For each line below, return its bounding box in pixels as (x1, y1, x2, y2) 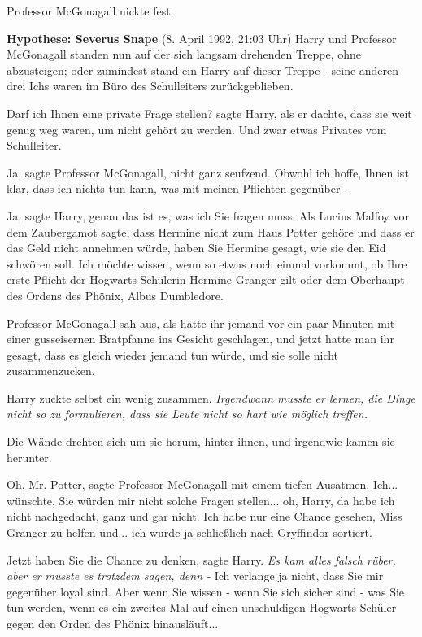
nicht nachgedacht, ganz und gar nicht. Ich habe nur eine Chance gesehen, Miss (7, 508, 402, 525)
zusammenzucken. (7, 362, 95, 379)
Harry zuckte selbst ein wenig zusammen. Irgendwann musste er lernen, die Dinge (7, 389, 415, 406)
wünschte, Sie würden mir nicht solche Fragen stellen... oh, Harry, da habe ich (7, 491, 395, 508)
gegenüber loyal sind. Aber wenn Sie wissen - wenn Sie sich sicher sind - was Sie (7, 582, 405, 600)
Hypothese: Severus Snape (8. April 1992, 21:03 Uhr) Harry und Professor (7, 29, 397, 46)
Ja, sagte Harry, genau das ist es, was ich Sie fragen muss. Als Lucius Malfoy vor (7, 207, 410, 224)
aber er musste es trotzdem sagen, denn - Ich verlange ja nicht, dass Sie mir (7, 567, 384, 584)
